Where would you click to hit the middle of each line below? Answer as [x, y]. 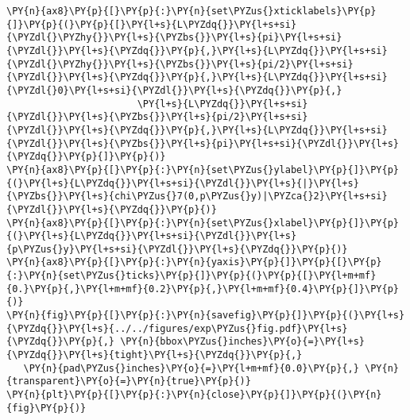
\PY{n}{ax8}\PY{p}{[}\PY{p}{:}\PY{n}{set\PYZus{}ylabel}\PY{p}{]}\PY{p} [203, 170]
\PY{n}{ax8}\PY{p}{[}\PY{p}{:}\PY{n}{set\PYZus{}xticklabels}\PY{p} [191, 11]
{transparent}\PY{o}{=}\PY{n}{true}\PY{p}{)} [129, 381]
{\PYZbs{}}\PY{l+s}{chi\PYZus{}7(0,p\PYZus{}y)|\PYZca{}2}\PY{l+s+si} [197, 197]
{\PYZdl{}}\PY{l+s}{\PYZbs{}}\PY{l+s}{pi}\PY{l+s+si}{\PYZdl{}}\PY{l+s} [203, 143]
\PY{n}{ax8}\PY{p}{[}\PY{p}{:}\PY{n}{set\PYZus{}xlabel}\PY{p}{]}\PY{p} [203, 223]
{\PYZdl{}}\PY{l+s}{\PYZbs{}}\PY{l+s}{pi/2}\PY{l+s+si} [157, 117]
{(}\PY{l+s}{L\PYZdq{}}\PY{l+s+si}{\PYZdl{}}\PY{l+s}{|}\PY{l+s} [183, 183]
